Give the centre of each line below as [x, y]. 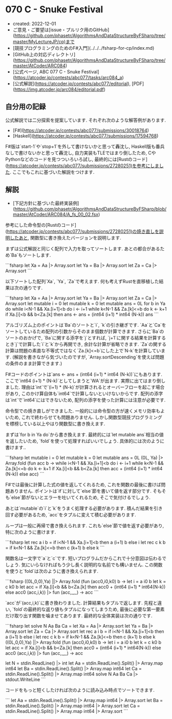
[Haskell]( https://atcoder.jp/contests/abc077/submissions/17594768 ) [85, 136]
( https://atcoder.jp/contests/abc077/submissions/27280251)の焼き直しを [82, 231]
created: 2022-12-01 [34, 24]
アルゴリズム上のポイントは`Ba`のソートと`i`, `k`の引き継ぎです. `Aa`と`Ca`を [86, 325]
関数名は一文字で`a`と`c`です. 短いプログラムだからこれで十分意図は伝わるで [86, 558]
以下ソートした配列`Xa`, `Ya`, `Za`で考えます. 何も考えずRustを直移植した [82, 281]
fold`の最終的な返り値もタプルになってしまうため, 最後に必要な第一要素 [89, 609]
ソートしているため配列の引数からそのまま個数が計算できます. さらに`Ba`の [85, 331]
